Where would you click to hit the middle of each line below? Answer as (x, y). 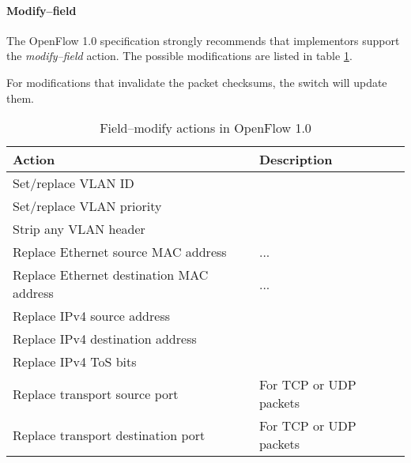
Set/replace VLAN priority (87, 206)
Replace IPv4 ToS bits (75, 362)
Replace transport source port (96, 393)
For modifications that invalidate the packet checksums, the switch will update (197, 82)
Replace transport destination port (109, 435)
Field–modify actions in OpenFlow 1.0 (205, 128)
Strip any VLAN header (79, 229)
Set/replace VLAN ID (74, 183)
